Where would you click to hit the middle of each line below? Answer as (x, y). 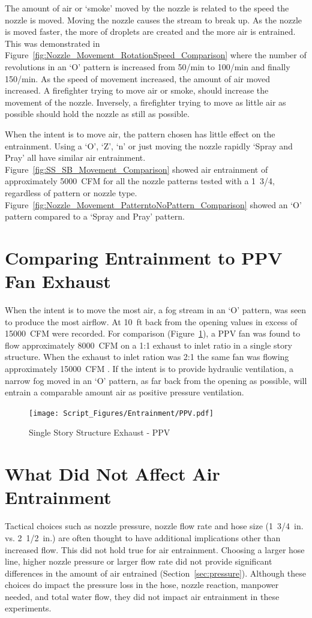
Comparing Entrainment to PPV (144, 257)
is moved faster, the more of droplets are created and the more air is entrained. (150, 31)
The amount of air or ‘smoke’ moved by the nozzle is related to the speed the (147, 8)
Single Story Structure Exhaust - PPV (100, 432)
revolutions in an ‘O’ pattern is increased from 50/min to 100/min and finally (148, 66)
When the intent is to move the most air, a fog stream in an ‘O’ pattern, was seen (156, 310)
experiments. (28, 608)
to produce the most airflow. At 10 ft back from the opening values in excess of (151, 321)
